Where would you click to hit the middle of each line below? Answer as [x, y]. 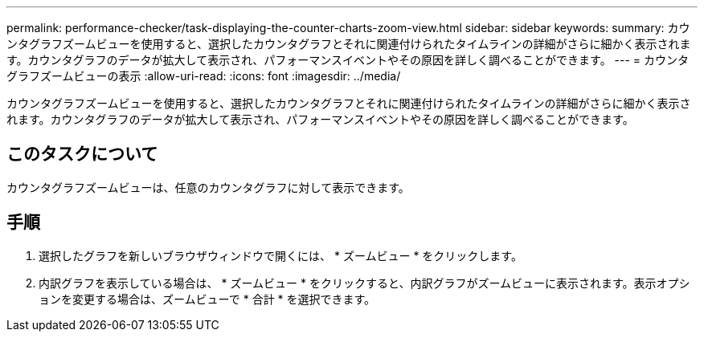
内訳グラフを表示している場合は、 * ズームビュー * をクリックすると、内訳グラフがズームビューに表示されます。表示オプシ [364, 283]
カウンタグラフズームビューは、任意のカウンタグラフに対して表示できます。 [208, 187]
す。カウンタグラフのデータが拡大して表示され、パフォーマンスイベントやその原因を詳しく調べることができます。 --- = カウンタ [348, 60]
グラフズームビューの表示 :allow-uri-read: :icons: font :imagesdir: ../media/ [204, 76]
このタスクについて [82, 154]
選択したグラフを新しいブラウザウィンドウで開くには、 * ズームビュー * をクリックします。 [280, 255]
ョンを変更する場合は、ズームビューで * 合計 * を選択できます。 [207, 299]
